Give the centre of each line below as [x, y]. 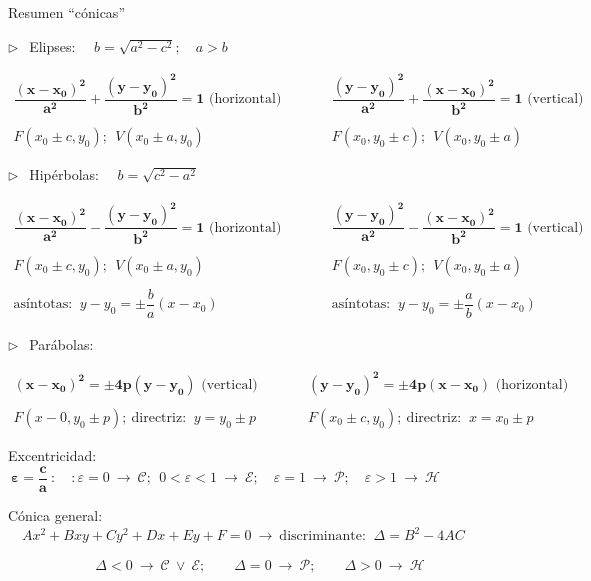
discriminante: [322, 536]
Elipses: [52, 45]
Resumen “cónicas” [66, 12]
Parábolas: [61, 343]
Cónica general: [55, 514]
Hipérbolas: [64, 174]
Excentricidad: [52, 455]
